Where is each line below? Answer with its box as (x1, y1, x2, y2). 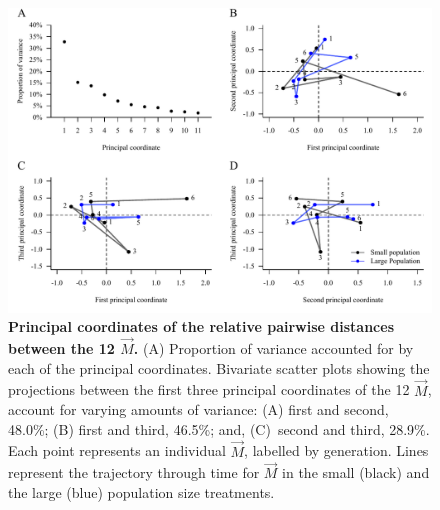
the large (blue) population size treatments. (8, 481, 275, 502)
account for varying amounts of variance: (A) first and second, (8, 399, 389, 420)
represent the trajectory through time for (8, 462, 260, 483)
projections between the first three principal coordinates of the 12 (8, 379, 410, 400)
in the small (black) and (282, 462, 430, 483)
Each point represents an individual (8, 440, 226, 461)
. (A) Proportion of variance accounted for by (133, 338, 414, 359)
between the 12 (8, 338, 115, 359)
